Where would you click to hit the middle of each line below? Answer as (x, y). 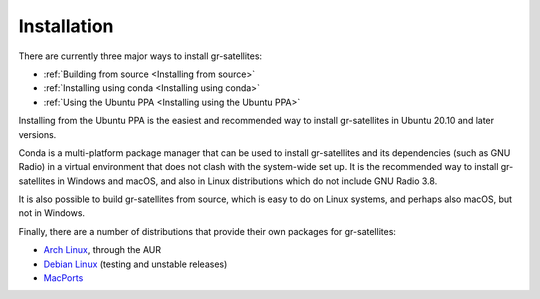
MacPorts (63, 278)
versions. (37, 134)
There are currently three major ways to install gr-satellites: (140, 56)
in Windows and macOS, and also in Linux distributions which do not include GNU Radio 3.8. (247, 181)
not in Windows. (51, 213)
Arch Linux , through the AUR (102, 250)
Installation (66, 26)
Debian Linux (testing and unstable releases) (135, 264)
